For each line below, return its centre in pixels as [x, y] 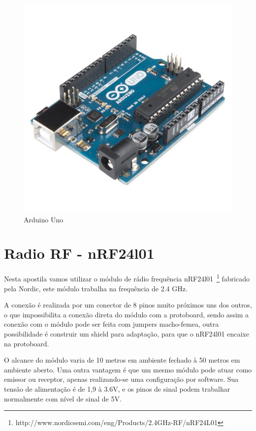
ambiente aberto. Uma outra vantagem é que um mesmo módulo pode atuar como [128, 369]
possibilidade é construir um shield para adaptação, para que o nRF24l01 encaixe [127, 333]
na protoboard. [27, 343]
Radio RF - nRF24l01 [79, 253]
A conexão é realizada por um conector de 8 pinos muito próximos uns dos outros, [128, 305]
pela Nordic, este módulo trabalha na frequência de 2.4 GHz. [96, 288]
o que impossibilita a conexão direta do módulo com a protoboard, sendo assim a [127, 314]
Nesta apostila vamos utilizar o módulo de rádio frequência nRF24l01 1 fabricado [127, 278]
